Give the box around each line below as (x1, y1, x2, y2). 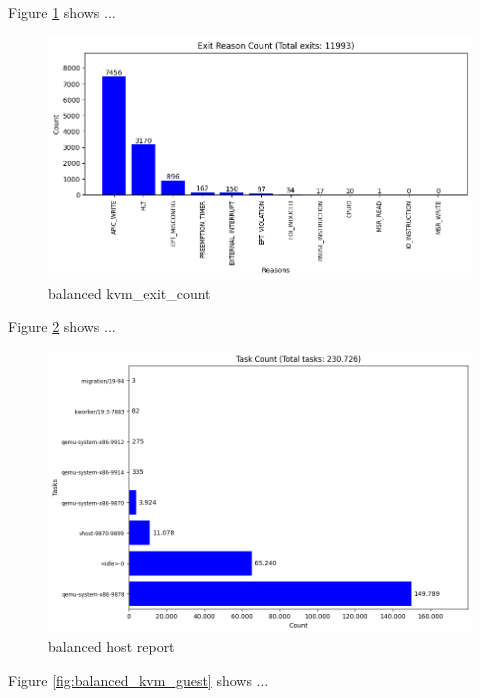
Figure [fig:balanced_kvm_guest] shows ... (8, 669, 269, 690)
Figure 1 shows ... (8, 2, 116, 22)
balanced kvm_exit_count (48, 282, 211, 303)
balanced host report (48, 636, 175, 657)
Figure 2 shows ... (8, 316, 116, 337)
